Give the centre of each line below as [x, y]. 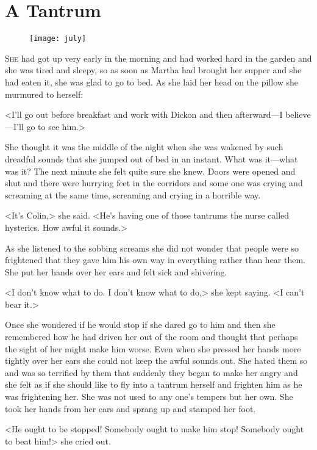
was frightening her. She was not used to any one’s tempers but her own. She [149, 397]
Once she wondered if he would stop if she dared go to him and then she [140, 325]
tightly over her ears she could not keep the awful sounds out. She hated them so [156, 361]
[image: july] [58, 39]
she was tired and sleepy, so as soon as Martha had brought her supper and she [153, 70]
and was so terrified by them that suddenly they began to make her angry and [151, 372]
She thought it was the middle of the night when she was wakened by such [144, 147]
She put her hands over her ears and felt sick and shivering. [116, 271]
